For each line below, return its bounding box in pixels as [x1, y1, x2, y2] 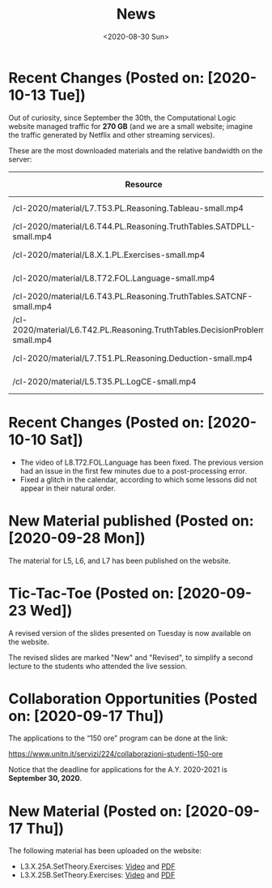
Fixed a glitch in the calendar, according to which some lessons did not [19, 474, 257, 484]
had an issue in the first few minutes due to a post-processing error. [19, 465, 247, 475]
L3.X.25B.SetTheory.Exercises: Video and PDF [19, 870, 176, 880]
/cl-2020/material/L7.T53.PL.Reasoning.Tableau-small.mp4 [12, 202, 244, 213]
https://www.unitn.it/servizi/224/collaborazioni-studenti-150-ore [8, 749, 223, 759]
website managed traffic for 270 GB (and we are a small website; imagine [8, 121, 253, 131]
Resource [125, 178, 164, 190]
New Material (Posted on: [8, 802, 182, 820]
